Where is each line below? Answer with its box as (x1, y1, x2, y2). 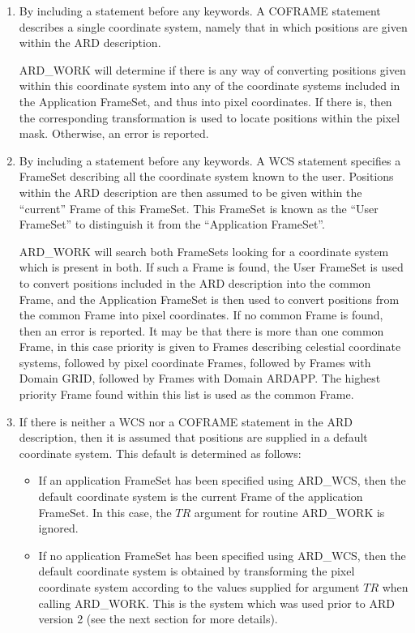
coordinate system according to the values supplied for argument (38, 579, 360, 595)
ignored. (38, 520, 79, 537)
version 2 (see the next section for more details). (38, 610, 278, 627)
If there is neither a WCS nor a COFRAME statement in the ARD (19, 413, 353, 430)
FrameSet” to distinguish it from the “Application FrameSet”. (19, 216, 325, 233)
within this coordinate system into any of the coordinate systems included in (19, 77, 400, 94)
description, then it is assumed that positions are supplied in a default (19, 429, 368, 446)
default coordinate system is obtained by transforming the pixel (38, 562, 355, 580)
